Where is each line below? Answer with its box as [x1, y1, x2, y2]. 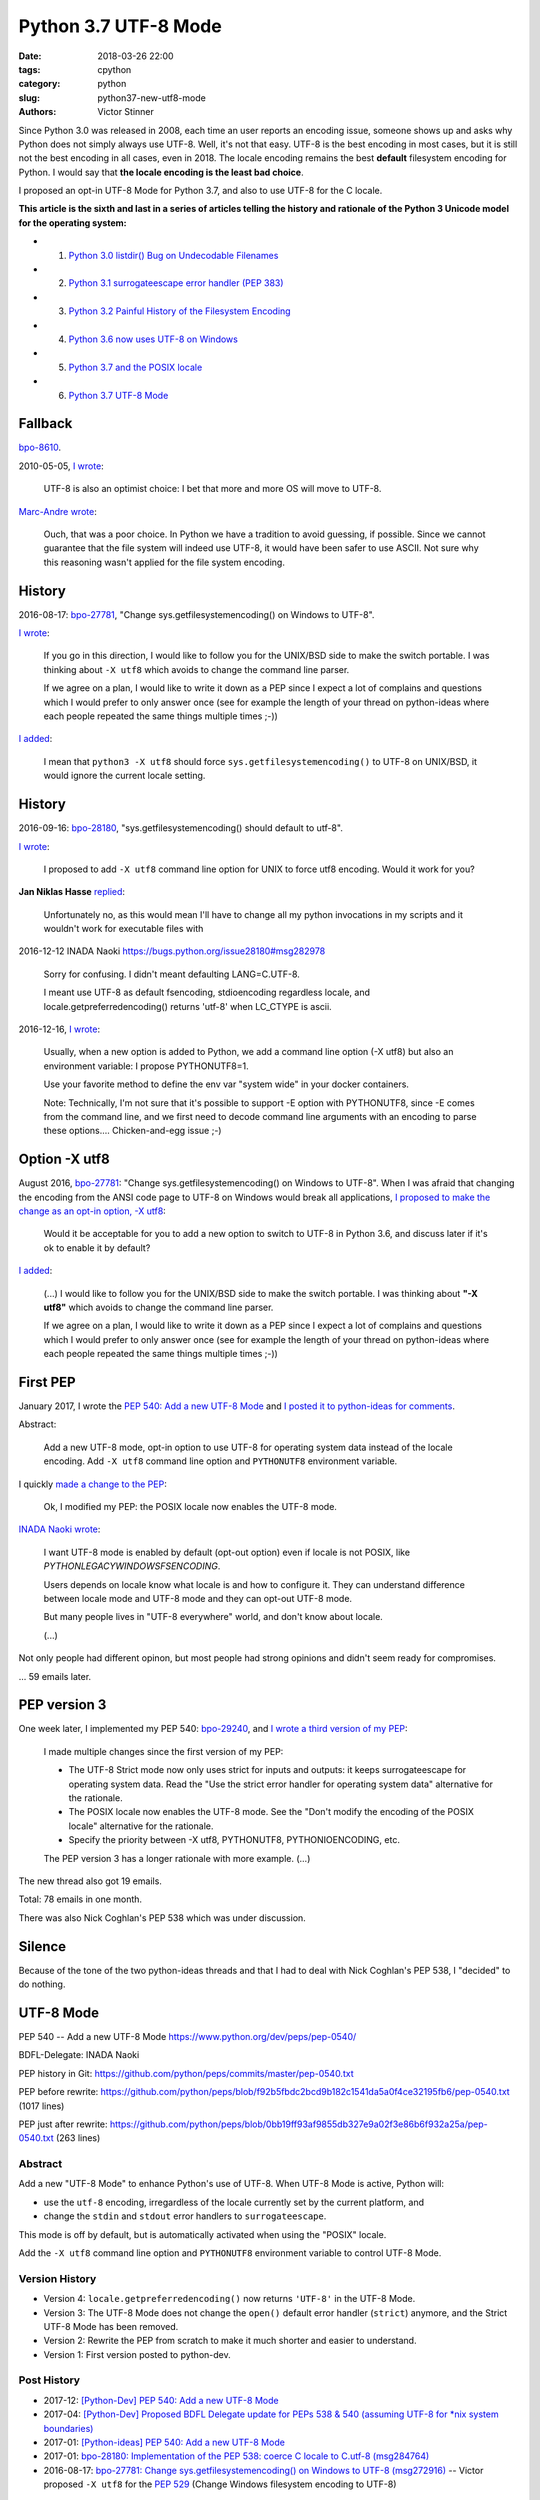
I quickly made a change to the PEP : [18, 1478, 167, 1490]
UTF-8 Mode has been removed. [43, 2320, 179, 2332]
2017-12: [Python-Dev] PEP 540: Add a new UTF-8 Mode [43, 2394, 279, 2406]
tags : [18, 63, 41, 75]
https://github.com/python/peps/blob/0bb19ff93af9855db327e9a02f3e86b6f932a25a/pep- [109, 2118, 489, 2130]
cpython [97, 63, 132, 75]
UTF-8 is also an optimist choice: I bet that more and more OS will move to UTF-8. [43, 483, 382, 495]
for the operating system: [18, 216, 127, 229]
